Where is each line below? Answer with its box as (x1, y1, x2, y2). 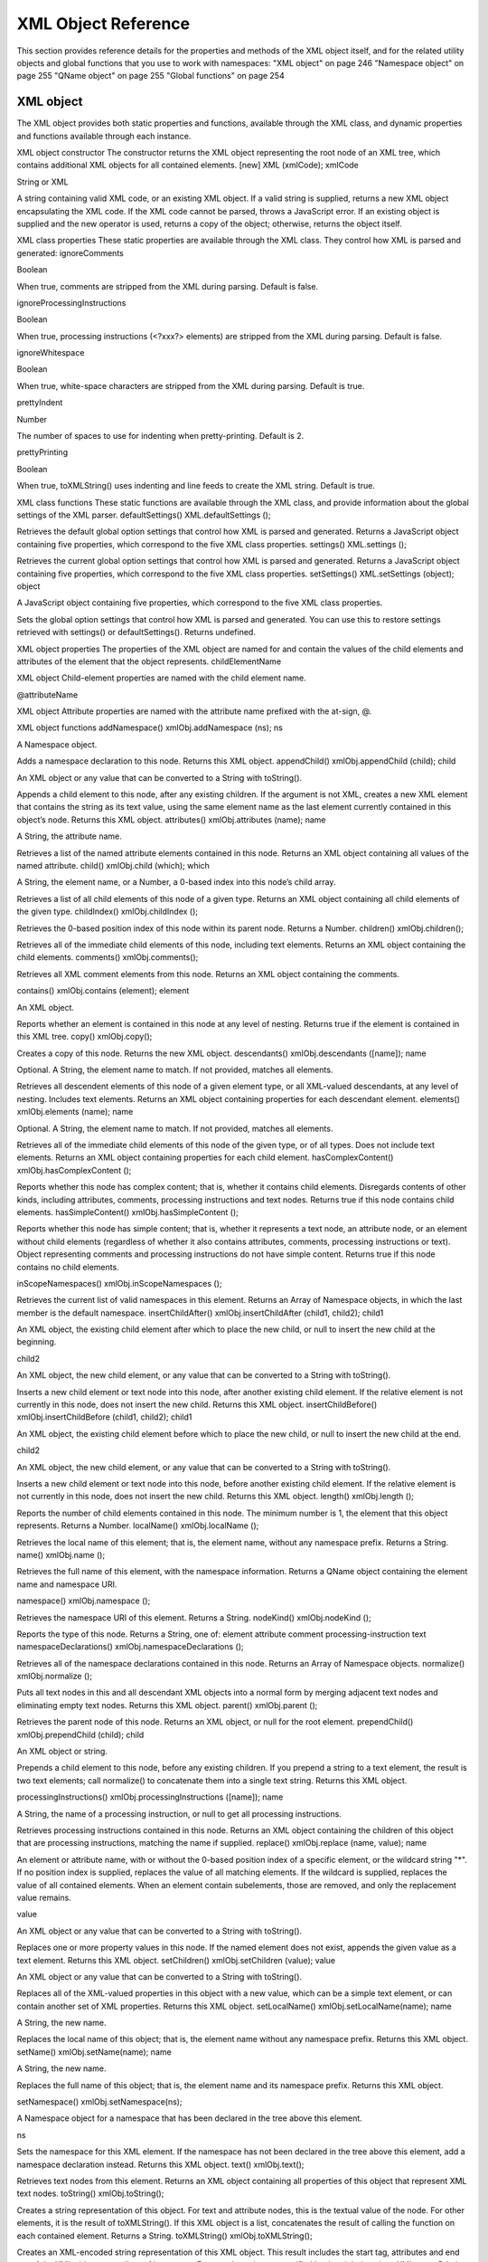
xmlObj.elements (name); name (16, 1107, 134, 1117)
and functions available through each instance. (16, 130, 192, 141)
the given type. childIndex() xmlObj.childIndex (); (16, 906, 199, 917)
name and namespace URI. (16, 1579, 117, 1590)
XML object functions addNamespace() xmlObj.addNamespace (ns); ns (16, 722, 284, 733)
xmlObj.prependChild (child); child (16, 1729, 145, 1740)
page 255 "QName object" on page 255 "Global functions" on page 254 (16, 71, 285, 81)
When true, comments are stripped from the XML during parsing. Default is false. (16, 280, 319, 291)
